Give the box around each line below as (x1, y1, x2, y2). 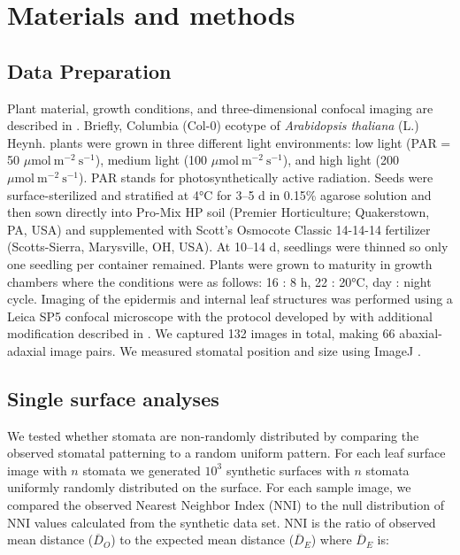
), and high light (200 (282, 150, 399, 169)
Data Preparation (7, 57, 172, 84)
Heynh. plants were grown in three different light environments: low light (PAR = (7, 133, 451, 151)
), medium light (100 (95, 150, 208, 169)
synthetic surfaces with (226, 460, 350, 479)
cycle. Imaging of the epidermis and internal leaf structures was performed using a (7, 289, 453, 308)
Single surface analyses (7, 384, 219, 412)
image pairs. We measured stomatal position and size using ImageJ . (50, 341, 421, 359)
